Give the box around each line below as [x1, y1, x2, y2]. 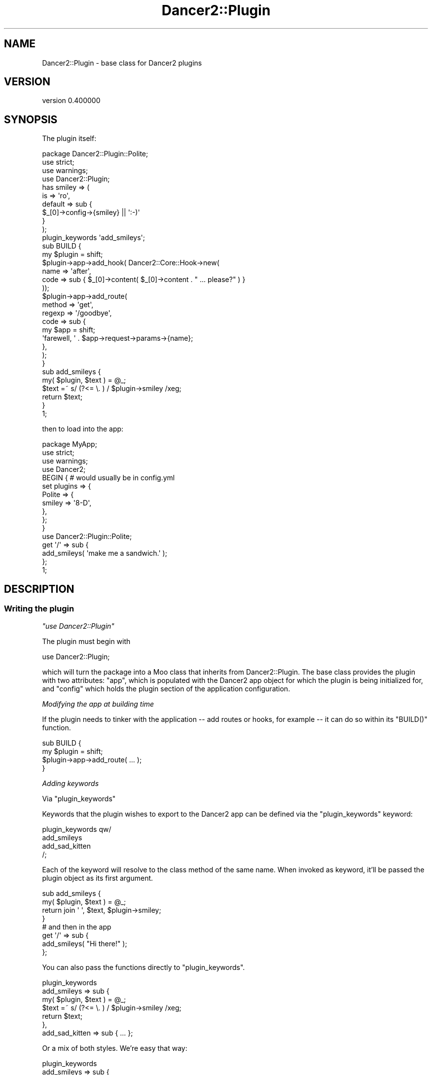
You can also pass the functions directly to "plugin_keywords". [42, 963, 245, 971]
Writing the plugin [4, 604, 74, 614]
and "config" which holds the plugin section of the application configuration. [42, 684, 290, 693]
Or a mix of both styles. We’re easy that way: [42, 1043, 187, 1052]
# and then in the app [42, 922, 111, 931]
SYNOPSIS [4, 113, 58, 126]
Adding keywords [42, 779, 99, 788]
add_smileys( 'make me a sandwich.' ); [42, 549, 167, 558]
